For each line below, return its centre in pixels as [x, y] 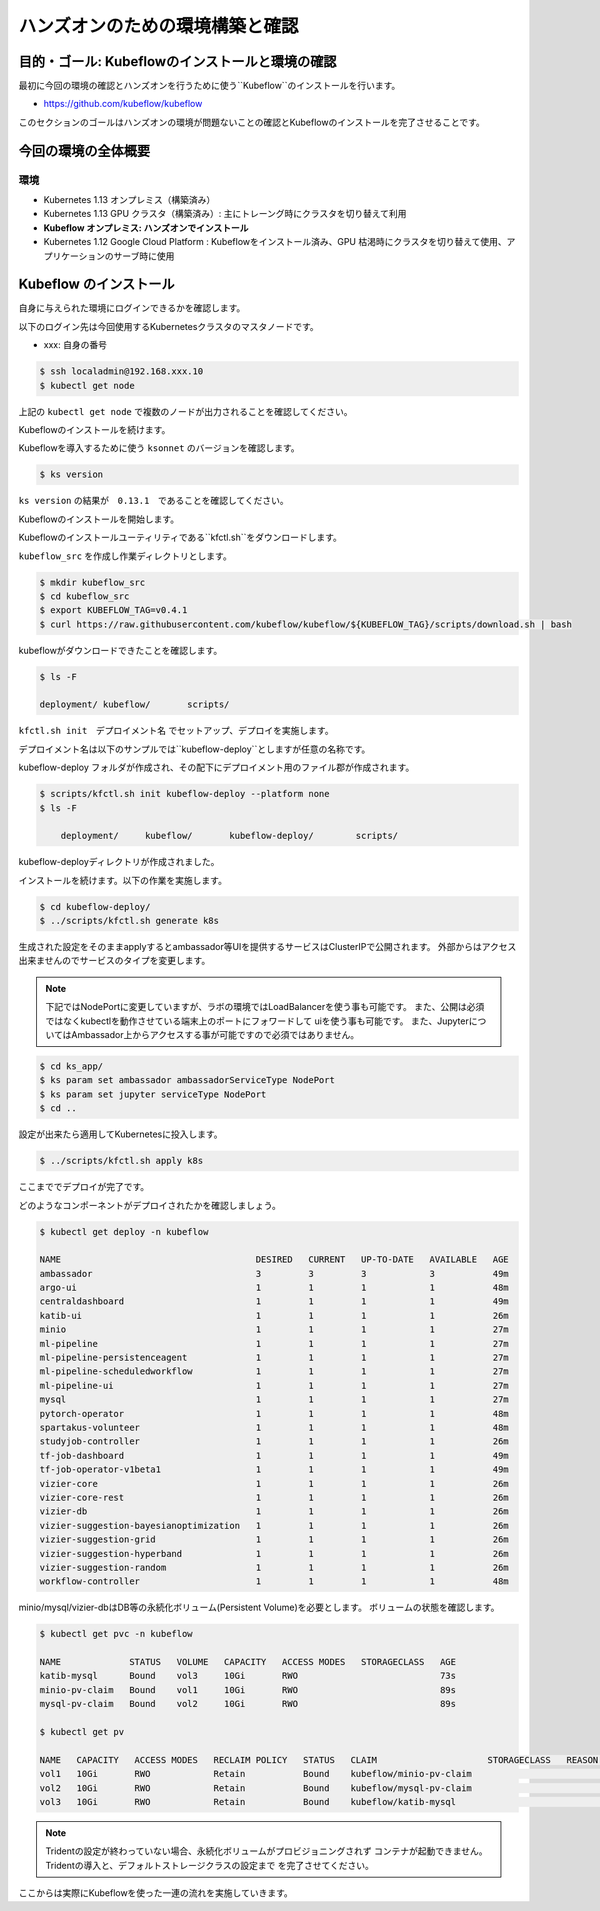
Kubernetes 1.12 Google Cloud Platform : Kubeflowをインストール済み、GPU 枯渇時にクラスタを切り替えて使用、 [275, 242]
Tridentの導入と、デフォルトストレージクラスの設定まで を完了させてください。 [210, 1865]
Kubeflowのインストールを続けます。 [94, 429]
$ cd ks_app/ [71, 1066]
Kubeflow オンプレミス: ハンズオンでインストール [146, 227]
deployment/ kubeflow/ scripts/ [134, 704]
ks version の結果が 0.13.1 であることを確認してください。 [153, 501]
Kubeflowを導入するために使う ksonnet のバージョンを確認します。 [159, 448]
